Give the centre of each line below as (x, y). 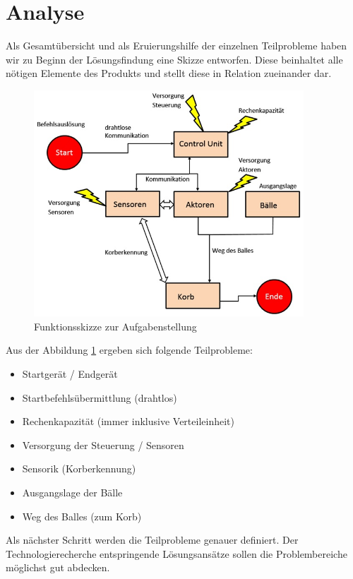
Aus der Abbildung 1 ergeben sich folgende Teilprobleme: (129, 350)
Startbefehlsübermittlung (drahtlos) (100, 397)
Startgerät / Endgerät (70, 374)
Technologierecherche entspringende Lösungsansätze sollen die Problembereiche (176, 553)
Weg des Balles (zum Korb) (82, 516)
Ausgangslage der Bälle (72, 492)
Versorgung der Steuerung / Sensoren (103, 444)
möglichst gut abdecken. (58, 567)
